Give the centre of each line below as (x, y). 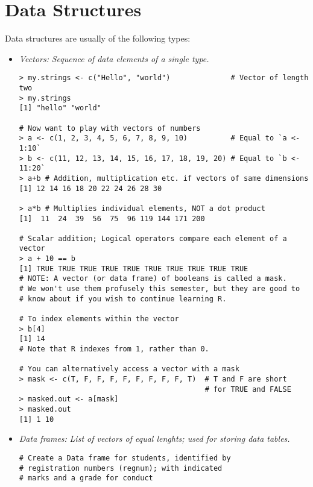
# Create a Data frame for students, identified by (125, 458)
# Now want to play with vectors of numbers (110, 128)
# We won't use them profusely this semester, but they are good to (160, 289)
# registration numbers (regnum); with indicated (121, 468)
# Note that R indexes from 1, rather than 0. (114, 349)
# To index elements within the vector (99, 319)
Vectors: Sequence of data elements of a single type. (114, 58)
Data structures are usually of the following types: (98, 38)
